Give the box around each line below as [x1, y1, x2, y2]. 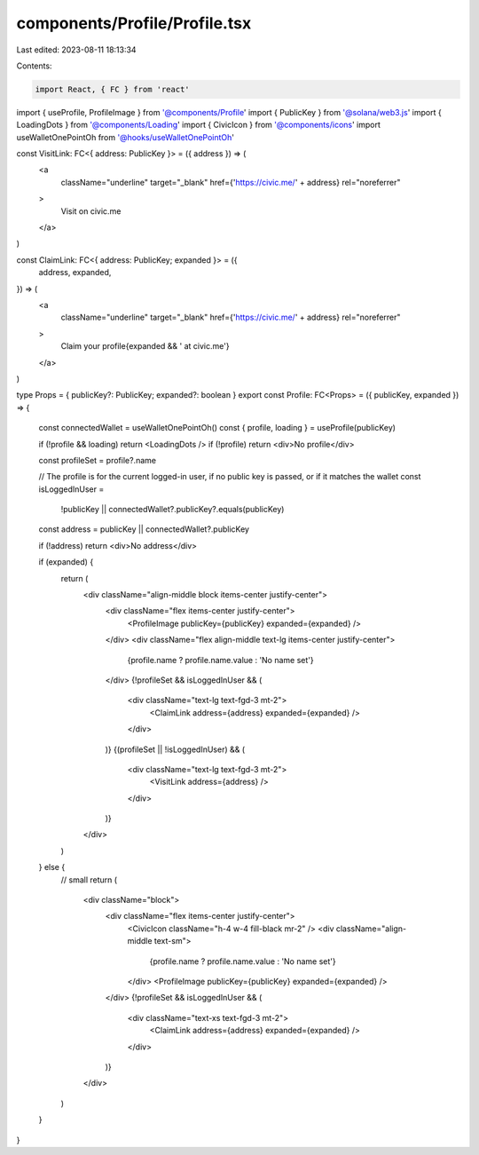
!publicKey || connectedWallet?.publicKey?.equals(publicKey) [60, 504, 285, 515]
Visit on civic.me [60, 205, 122, 217]
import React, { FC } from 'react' [35, 84, 190, 94]
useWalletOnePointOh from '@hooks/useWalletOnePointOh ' [16, 131, 235, 142]
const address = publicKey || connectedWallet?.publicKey [38, 524, 250, 534]
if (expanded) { [38, 557, 94, 567]
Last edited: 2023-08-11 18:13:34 [16, 44, 137, 55]
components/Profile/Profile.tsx [16, 13, 252, 33]
